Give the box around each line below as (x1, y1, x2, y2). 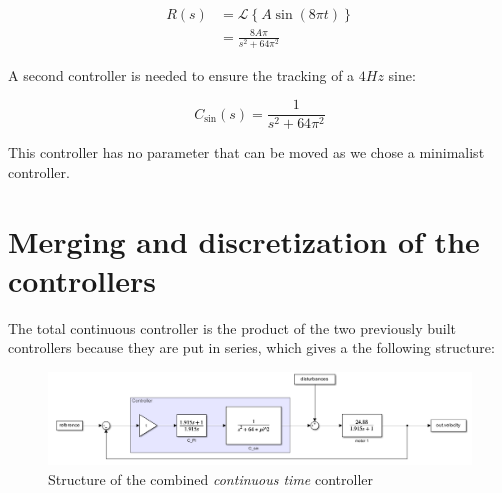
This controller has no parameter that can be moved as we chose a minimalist (8, 142, 485, 163)
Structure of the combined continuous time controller (48, 468, 374, 489)
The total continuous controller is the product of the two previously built (8, 317, 457, 338)
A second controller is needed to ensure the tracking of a (8, 64, 355, 85)
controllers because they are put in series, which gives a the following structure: (8, 337, 495, 358)
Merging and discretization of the (8, 220, 480, 261)
